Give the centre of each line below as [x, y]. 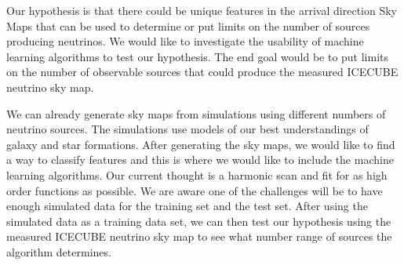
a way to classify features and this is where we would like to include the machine [200, 160]
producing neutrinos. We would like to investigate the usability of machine [185, 41]
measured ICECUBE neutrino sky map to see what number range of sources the [199, 236]
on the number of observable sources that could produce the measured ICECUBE [202, 72]
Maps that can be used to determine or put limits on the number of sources [188, 25]
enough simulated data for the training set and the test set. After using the [187, 206]
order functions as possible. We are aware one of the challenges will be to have [195, 190]
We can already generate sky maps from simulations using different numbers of [196, 113]
